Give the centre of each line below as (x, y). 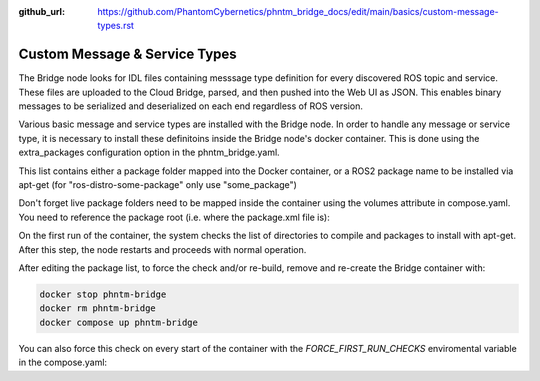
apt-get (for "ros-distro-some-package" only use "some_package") (157, 185)
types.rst (116, 26)
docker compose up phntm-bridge (119, 322)
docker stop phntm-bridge (103, 294)
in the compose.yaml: (63, 362)
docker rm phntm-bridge (98, 308)
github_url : (41, 11)
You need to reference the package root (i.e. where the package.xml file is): (174, 217)
